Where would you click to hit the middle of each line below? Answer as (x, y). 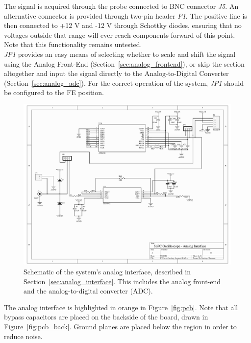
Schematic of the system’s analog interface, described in (107, 272)
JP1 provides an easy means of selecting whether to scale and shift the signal (120, 54)
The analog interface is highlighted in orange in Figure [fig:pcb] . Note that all (121, 307)
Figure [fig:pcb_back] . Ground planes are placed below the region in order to (120, 327)
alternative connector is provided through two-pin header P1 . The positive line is (125, 15)
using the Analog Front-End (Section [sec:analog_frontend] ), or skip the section (124, 63)
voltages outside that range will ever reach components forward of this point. (120, 35)
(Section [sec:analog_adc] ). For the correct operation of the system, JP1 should (124, 83)
